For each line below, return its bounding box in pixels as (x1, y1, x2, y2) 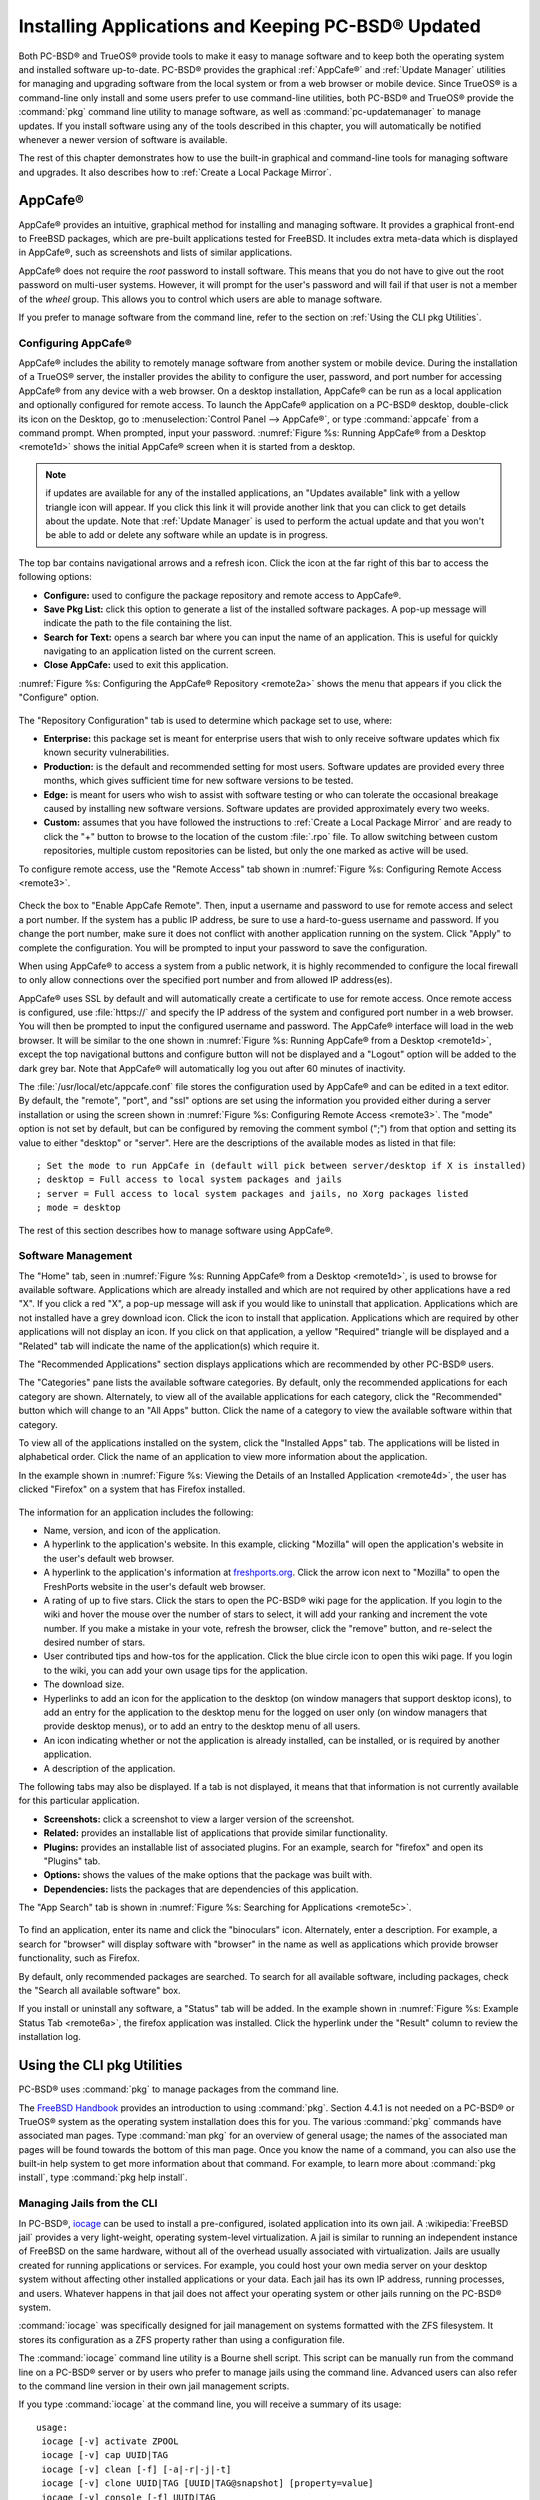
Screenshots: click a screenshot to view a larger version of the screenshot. (43, 1813, 355, 1825)
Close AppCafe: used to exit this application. (43, 659, 229, 671)
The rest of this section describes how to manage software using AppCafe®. (18, 1224, 334, 1236)
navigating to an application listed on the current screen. (43, 645, 277, 657)
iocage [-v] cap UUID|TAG (41, 2450, 169, 2461)
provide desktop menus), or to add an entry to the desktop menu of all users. (43, 1720, 361, 1732)
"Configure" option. (18, 691, 99, 704)
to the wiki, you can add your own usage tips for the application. (43, 1664, 309, 1676)
